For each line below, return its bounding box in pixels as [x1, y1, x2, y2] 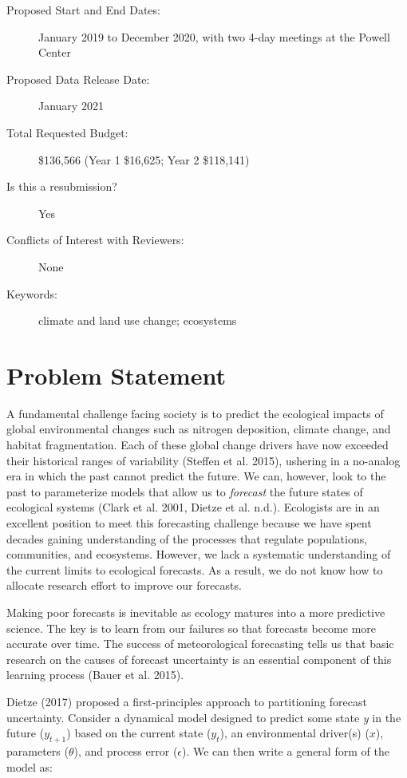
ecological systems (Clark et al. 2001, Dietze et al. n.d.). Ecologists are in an [6, 499, 380, 515]
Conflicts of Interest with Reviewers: [6, 231, 184, 248]
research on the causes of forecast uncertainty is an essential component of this [6, 650, 392, 667]
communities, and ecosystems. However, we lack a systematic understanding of [6, 546, 391, 563]
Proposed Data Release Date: [6, 70, 150, 87]
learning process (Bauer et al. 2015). [6, 666, 184, 683]
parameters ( [6, 742, 69, 759]
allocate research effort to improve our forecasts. [6, 577, 242, 594]
